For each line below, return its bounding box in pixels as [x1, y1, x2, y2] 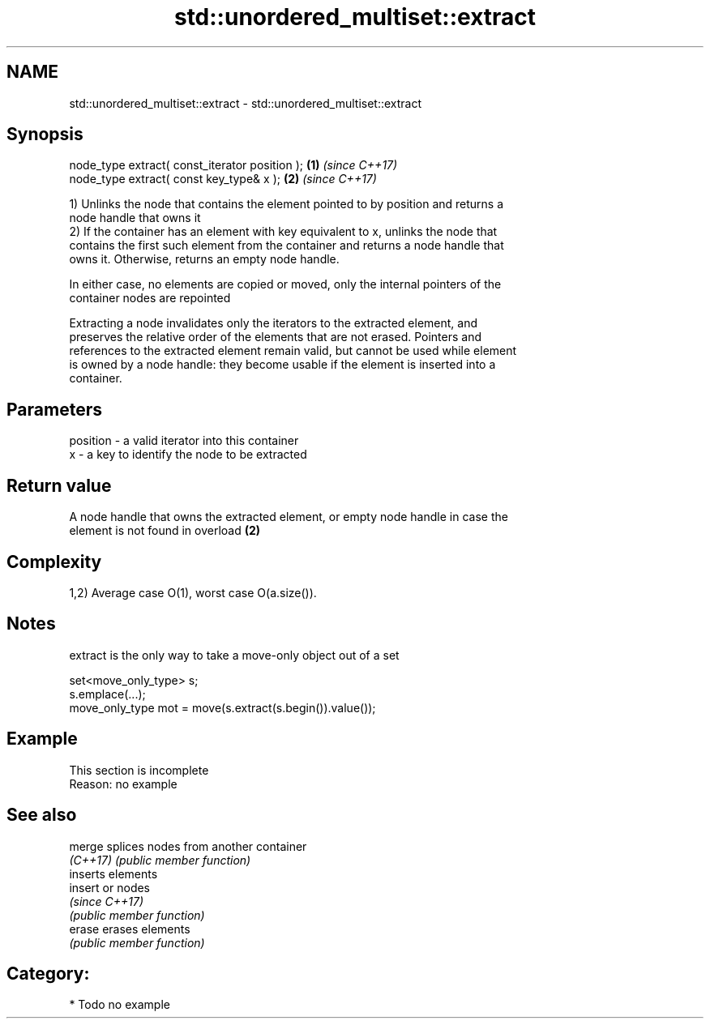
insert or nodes [69, 880, 151, 895]
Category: [6, 963, 90, 984]
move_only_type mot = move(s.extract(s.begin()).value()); [69, 700, 376, 715]
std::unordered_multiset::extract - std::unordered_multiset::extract [69, 96, 422, 110]
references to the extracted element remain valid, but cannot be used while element [69, 344, 517, 358]
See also [6, 805, 77, 826]
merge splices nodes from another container [69, 839, 307, 853]
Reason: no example [69, 776, 177, 791]
